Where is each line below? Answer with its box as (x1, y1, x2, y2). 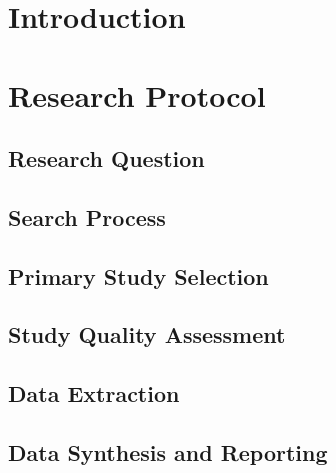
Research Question (8, 143, 205, 174)
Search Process (8, 201, 166, 232)
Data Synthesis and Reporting (8, 437, 328, 468)
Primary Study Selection (8, 260, 269, 291)
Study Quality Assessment (8, 319, 286, 350)
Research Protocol (8, 74, 266, 115)
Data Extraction (8, 378, 180, 409)
